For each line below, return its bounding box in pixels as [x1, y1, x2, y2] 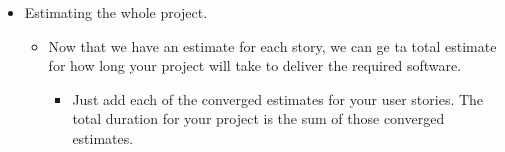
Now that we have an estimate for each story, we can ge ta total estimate [48, 35, 497, 56]
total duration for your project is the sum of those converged [72, 108, 445, 129]
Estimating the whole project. [24, 2, 208, 22]
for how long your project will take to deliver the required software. [48, 55, 462, 76]
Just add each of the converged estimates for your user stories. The [72, 88, 484, 109]
